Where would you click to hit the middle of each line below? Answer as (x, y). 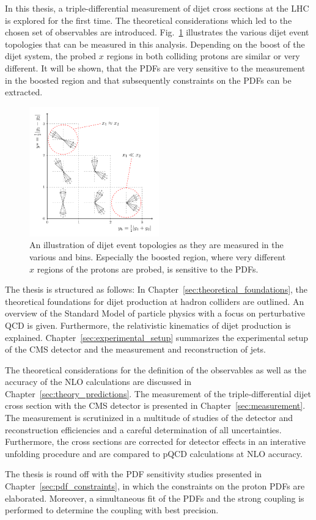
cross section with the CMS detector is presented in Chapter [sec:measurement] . (155, 405)
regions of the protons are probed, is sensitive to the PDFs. (148, 269)
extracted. (24, 92)
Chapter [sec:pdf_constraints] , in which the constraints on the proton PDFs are (155, 486)
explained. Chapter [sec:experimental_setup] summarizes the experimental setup (156, 337)
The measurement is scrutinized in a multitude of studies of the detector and (149, 418)
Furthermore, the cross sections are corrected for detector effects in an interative (156, 441)
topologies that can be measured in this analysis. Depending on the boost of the (155, 44)
